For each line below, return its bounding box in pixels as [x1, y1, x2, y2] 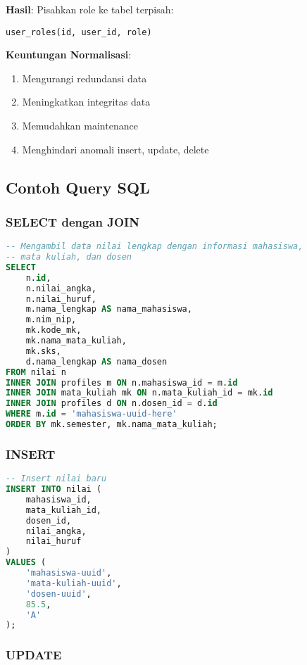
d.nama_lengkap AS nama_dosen [25, 356, 168, 367]
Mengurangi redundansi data [22, 70, 147, 85]
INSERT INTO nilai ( [6, 484, 102, 495]
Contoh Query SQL [6, 176, 150, 198]
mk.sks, [25, 346, 61, 356]
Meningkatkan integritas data [22, 94, 151, 109]
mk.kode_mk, [25, 325, 82, 336]
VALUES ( [6, 557, 46, 568]
